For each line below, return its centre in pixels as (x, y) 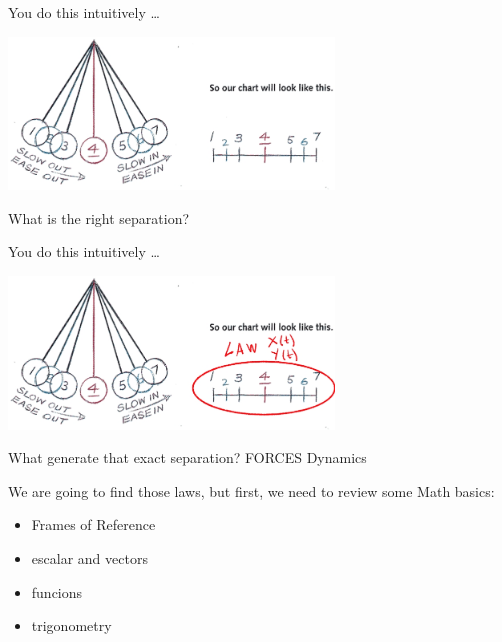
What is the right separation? (99, 217)
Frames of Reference (93, 524)
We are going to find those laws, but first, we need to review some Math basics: (251, 490)
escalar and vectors (89, 557)
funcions (57, 591)
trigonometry (71, 625)
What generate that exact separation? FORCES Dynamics (187, 457)
